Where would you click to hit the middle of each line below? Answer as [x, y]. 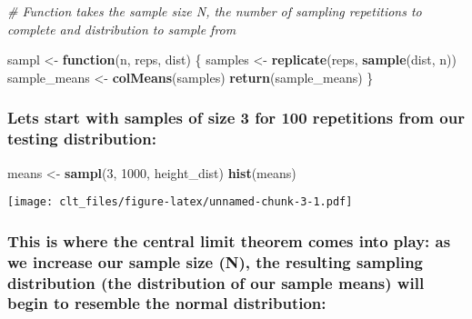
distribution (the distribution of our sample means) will [216, 282]
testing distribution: [82, 139]
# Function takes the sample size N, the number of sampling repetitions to [215, 11]
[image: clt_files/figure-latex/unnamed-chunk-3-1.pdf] [180, 202]
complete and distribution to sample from [122, 29]
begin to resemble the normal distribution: [167, 303]
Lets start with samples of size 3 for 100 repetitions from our [236, 118]
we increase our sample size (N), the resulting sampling [216, 261]
